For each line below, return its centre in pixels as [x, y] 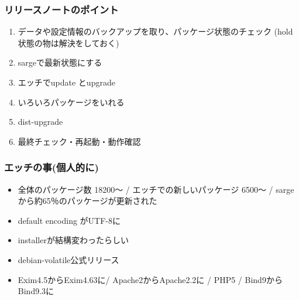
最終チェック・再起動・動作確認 [79, 141]
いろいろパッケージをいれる [71, 102]
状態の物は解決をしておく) [68, 42]
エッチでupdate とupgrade [66, 82]
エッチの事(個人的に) [51, 167]
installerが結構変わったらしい [73, 240]
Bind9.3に [36, 291]
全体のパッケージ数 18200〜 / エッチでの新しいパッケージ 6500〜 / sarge [156, 189]
